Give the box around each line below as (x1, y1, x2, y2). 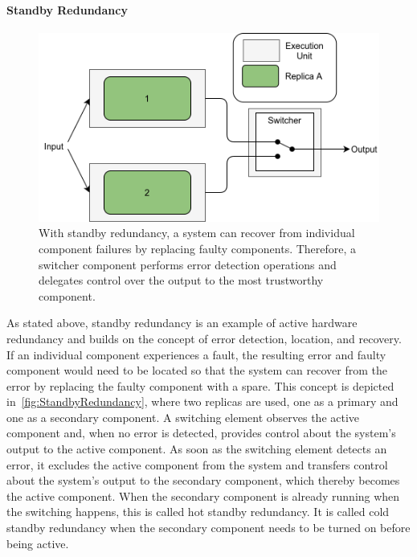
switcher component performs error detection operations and (39, 256, 337, 272)
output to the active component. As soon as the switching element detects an (6, 440, 387, 457)
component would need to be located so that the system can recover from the (6, 362, 387, 379)
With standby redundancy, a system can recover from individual (39, 224, 355, 241)
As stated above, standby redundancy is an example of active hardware (6, 314, 358, 331)
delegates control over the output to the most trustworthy (39, 272, 324, 289)
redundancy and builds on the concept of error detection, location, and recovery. (6, 330, 402, 346)
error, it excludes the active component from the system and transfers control (6, 456, 388, 473)
